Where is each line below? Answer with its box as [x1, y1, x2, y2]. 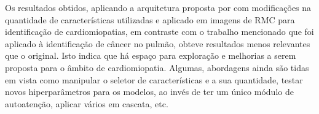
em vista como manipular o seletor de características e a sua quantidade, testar [5, 73, 303, 86]
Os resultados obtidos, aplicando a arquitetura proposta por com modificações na [5, 1, 312, 13]
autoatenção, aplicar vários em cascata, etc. [5, 97, 168, 110]
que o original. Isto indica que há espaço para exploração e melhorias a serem [5, 49, 296, 62]
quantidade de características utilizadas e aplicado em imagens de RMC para [5, 13, 295, 26]
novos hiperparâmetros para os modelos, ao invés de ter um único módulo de [5, 85, 294, 98]
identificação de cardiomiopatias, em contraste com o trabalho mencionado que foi [5, 25, 314, 38]
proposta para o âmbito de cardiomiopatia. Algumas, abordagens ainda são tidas [5, 61, 309, 74]
